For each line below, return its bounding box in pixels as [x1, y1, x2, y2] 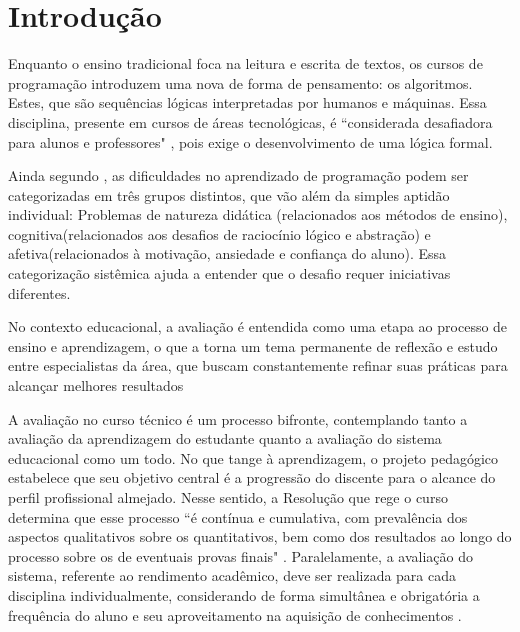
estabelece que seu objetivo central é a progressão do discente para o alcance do [8, 467, 496, 488]
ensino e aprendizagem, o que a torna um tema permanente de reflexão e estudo [8, 335, 498, 356]
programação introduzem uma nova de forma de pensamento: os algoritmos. [8, 72, 473, 93]
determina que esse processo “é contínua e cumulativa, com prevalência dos [8, 506, 468, 527]
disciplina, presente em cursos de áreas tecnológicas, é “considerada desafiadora [8, 111, 493, 132]
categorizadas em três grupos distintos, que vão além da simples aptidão [8, 184, 450, 205]
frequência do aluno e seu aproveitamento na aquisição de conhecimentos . [8, 604, 462, 625]
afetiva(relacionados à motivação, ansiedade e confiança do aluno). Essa [8, 243, 447, 264]
